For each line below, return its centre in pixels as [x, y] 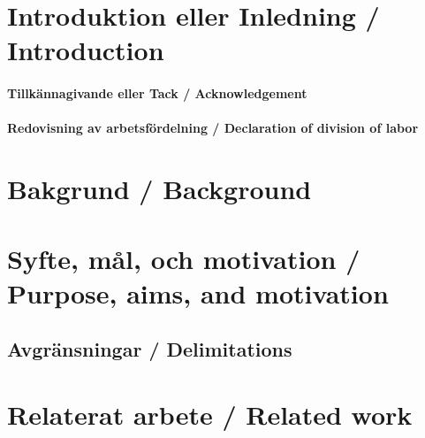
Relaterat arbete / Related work [210, 414]
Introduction [86, 50]
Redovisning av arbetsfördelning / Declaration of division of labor [213, 128]
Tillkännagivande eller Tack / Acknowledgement [157, 93]
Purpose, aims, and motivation [198, 292]
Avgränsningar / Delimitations [150, 349]
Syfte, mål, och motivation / [184, 258]
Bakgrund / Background [159, 189]
